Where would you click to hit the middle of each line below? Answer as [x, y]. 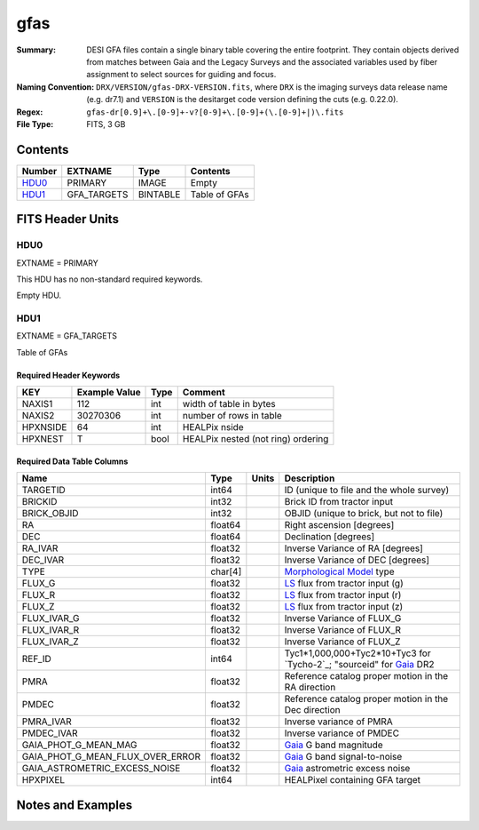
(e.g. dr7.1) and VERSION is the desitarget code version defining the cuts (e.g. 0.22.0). [243, 100]
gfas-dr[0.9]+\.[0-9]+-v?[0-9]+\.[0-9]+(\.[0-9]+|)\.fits [215, 112]
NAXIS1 [37, 404]
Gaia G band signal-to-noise [343, 757]
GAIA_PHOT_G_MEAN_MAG [79, 745]
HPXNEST [43, 439]
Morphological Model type [339, 571]
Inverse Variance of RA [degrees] [353, 548]
